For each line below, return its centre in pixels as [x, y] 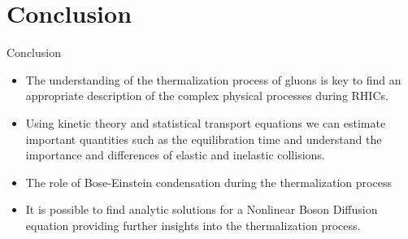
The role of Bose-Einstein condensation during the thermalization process [208, 182]
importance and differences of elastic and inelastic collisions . [175, 155]
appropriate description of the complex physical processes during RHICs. [207, 96]
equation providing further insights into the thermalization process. [193, 225]
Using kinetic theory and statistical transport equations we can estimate [206, 122]
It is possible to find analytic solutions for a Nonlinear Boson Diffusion [202, 209]
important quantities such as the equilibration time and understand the [204, 139]
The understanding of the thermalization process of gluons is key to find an [213, 79]
